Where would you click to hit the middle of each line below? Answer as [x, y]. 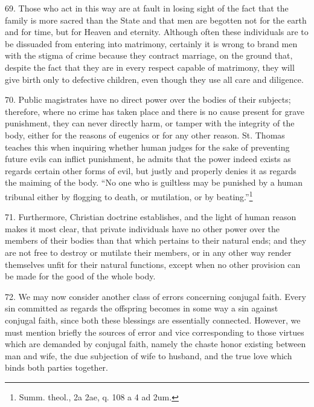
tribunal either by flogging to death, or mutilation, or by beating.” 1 [129, 195]
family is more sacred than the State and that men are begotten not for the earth [156, 20]
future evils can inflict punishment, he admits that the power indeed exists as [148, 159]
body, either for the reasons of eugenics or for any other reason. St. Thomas [145, 135]
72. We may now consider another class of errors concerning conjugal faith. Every [155, 296]
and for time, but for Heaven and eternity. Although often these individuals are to [157, 32]
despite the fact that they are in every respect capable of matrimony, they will [150, 67]
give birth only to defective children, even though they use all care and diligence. [154, 79]
